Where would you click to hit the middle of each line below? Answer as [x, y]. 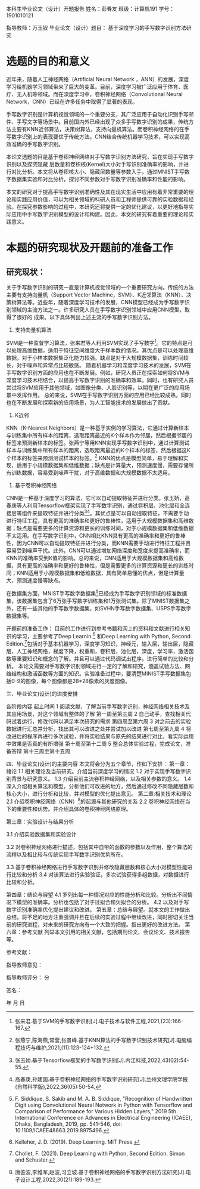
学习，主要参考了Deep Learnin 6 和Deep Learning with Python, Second [104, 635]
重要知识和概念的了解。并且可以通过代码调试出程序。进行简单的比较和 [102, 659]
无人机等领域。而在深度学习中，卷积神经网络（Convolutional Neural [99, 94]
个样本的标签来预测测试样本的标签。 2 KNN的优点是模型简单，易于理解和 [95, 457]
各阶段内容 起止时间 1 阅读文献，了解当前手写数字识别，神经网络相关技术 [96, 706]
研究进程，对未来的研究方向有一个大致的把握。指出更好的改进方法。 [100, 924]
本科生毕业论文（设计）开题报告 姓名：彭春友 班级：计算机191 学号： [90, 9]
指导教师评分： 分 [28, 977]
